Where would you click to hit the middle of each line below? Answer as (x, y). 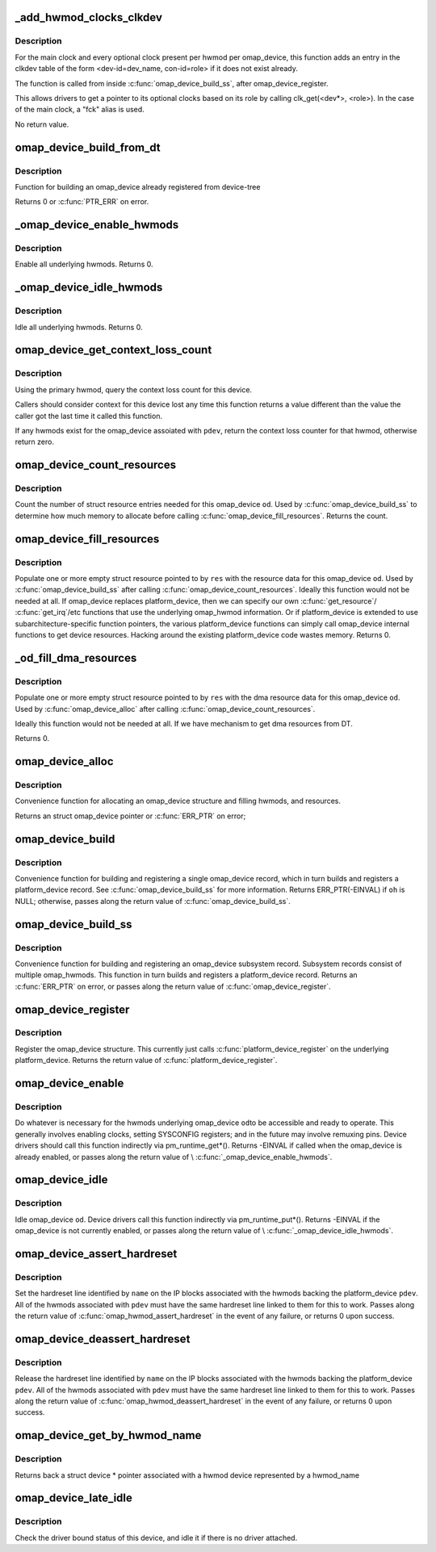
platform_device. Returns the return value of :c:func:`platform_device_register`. (146, 1060)
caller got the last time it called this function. (89, 416)
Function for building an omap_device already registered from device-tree (138, 186)
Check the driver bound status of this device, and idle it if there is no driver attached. (156, 1537)
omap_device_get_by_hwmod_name (108, 1435)
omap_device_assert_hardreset (96, 1254)
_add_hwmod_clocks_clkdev (89, 17)
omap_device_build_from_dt (88, 147)
